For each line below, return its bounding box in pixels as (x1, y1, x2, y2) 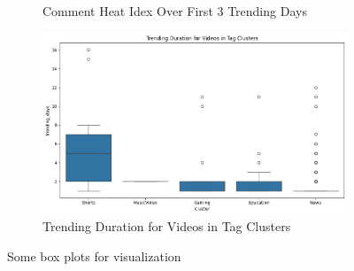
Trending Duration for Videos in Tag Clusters (42, 217, 291, 236)
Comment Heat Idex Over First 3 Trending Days (42, 2, 307, 19)
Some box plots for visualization (7, 246, 181, 265)
